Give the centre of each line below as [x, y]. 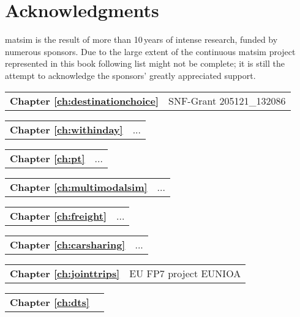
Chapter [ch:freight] [58, 215]
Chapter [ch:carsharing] [68, 244]
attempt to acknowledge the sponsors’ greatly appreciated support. [130, 75]
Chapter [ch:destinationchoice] [84, 100]
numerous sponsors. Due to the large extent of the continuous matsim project [150, 51]
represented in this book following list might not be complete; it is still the [145, 63]
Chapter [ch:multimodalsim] [79, 187]
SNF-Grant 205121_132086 [227, 100]
